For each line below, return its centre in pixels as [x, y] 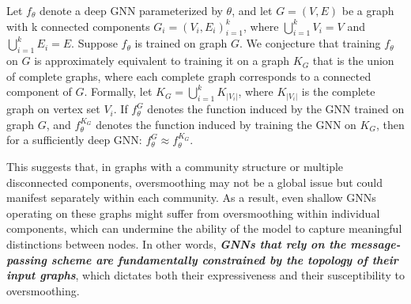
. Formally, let [118, 91]
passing [26, 259]
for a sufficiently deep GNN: [74, 140]
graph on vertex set [53, 109]
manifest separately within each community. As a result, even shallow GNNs [191, 198]
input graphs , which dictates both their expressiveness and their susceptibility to [205, 275]
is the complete [338, 91]
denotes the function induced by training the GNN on [226, 124]
